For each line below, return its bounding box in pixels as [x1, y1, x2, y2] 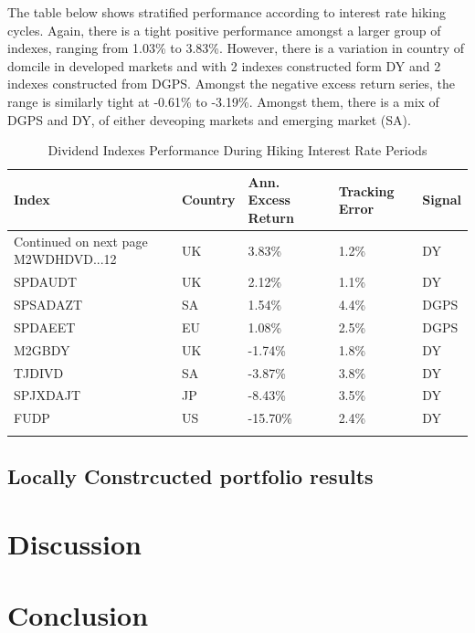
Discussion [7, 524, 142, 562]
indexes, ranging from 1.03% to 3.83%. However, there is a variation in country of [7, 38, 465, 58]
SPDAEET [14, 317, 76, 336]
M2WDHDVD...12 [14, 249, 117, 269]
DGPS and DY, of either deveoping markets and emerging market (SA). [7, 110, 411, 129]
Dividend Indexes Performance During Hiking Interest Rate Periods [47, 141, 427, 160]
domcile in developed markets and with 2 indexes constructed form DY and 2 [7, 56, 441, 75]
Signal [422, 190, 461, 209]
